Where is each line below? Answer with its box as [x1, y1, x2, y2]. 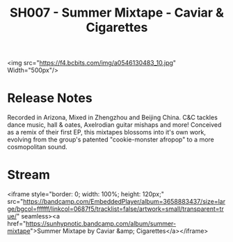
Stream [7, 167, 51, 183]
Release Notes [7, 90, 93, 106]
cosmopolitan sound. [7, 143, 67, 151]
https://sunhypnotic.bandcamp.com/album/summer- [25, 220, 177, 228]
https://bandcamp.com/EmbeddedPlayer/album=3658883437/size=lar [23, 198, 226, 206]
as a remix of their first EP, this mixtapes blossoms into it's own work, [7, 128, 207, 137]
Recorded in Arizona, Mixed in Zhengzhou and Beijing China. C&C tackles [7, 113, 218, 122]
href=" [7, 220, 26, 228]
